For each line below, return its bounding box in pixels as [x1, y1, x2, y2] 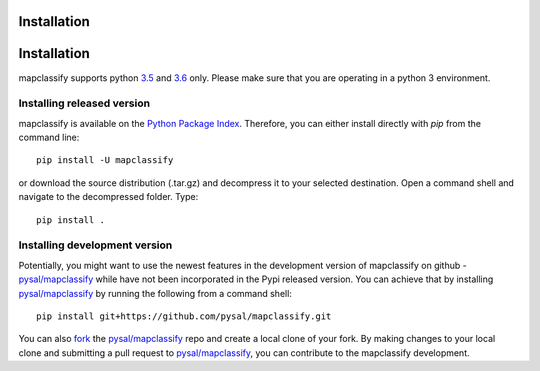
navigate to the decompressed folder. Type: [18, 191, 199, 203]
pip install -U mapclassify [36, 155, 174, 166]
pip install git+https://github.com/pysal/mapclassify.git [36, 310, 332, 322]
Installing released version [18, 96, 150, 110]
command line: [18, 131, 80, 144]
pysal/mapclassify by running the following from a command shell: [18, 287, 292, 299]
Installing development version [18, 238, 173, 252]
